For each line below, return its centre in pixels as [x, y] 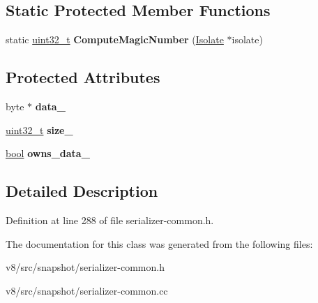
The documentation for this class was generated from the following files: [159, 243]
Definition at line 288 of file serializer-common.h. [110, 220]
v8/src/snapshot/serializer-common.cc [87, 290]
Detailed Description [82, 191]
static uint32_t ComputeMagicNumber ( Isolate [115, 39]
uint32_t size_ [39, 130]
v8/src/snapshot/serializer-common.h [85, 267]
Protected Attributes [83, 77]
